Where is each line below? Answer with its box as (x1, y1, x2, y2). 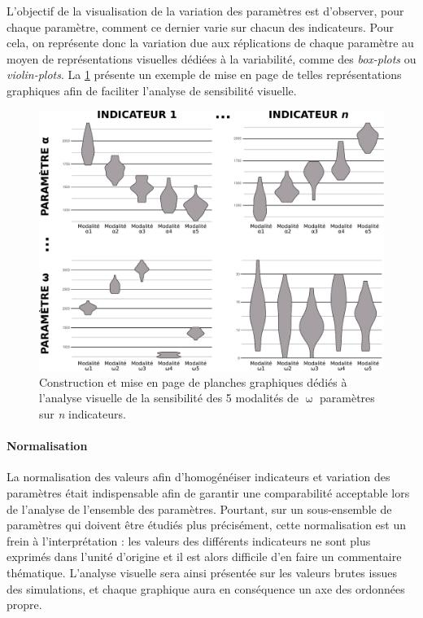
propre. (7, 596, 42, 613)
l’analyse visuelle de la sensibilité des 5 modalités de (39, 389, 299, 406)
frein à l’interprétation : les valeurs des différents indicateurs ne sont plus (7, 532, 371, 549)
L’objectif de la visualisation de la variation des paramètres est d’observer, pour (7, 2, 404, 19)
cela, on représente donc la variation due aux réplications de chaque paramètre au (7, 34, 414, 51)
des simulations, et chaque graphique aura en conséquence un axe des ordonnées (7, 580, 405, 597)
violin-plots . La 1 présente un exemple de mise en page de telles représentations (7, 66, 402, 83)
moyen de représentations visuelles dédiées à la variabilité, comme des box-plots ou (7, 50, 416, 67)
